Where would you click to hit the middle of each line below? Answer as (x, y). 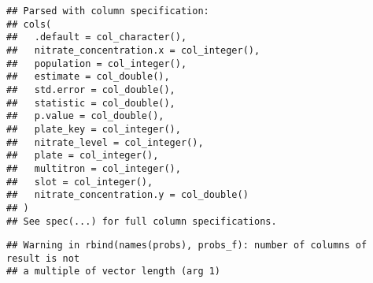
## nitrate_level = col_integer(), (105, 142)
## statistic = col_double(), (91, 103)
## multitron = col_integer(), (94, 168)
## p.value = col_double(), (85, 116)
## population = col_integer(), (97, 63)
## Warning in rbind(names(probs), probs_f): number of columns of (187, 246)
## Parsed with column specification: (108, 11)
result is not (43, 258)
